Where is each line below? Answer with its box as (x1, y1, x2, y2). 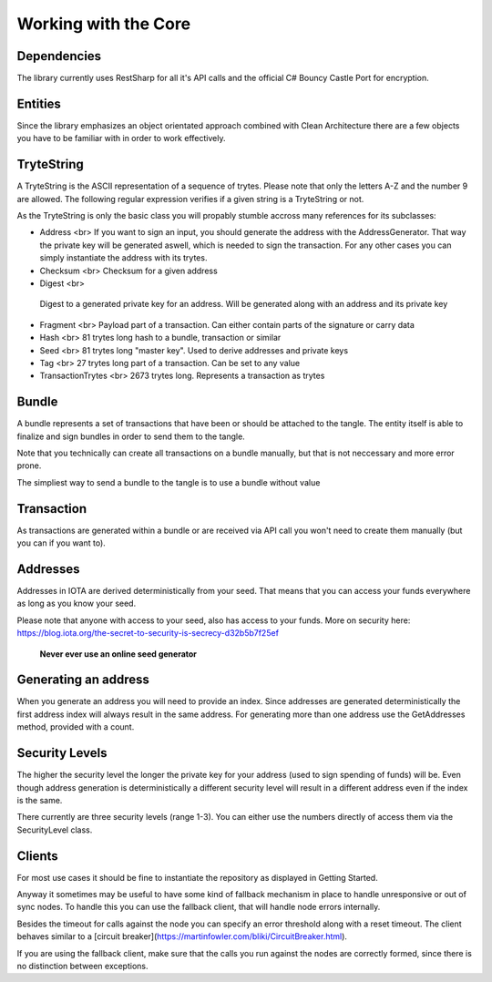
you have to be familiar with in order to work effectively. (16, 133, 226, 144)
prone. (16, 460, 42, 471)
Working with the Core (16, 14, 191, 34)
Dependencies (16, 48, 102, 64)
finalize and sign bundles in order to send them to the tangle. (16, 431, 245, 442)
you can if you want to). (16, 537, 107, 548)
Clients (16, 848, 58, 864)
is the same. (16, 794, 63, 805)
